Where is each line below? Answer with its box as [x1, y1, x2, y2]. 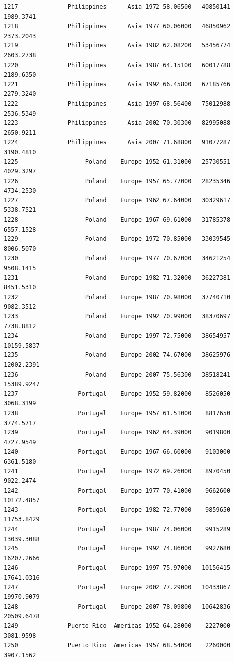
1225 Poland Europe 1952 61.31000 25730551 [4, 158, 231, 165]
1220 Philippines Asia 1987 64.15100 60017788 [4, 61, 231, 69]
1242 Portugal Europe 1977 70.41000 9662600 [4, 487, 231, 494]
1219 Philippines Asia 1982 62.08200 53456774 [4, 42, 231, 49]
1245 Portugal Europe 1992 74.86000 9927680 [4, 545, 231, 552]
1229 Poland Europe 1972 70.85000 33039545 [4, 235, 231, 243]
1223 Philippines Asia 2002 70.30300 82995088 [4, 119, 231, 127]
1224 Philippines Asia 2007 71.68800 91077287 [4, 139, 231, 146]
